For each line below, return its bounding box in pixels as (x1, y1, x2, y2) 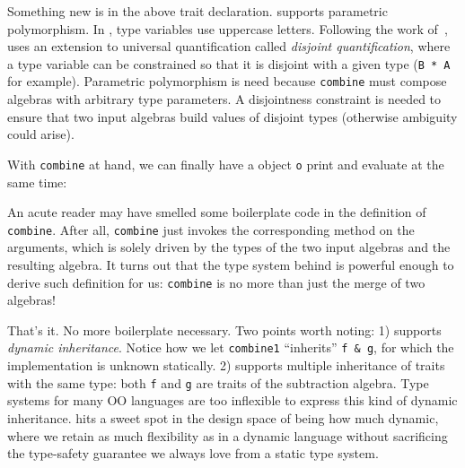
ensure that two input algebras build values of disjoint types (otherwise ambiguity (7, 107, 458, 126)
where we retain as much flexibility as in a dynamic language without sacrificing (7, 426, 448, 445)
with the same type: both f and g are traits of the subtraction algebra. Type (7, 373, 429, 392)
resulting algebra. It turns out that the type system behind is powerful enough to (7, 255, 454, 273)
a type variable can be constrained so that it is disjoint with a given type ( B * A (7, 54, 451, 73)
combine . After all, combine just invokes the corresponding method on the (7, 220, 415, 238)
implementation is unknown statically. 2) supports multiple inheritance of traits (7, 356, 445, 375)
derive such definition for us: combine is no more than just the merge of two (7, 273, 426, 291)
